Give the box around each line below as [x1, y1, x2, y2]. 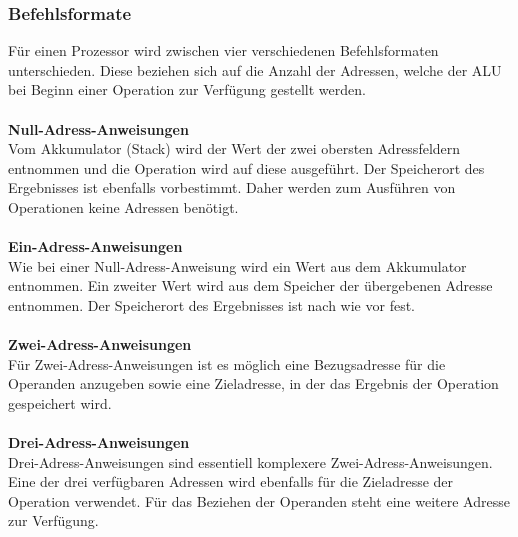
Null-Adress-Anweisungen [8, 118, 189, 139]
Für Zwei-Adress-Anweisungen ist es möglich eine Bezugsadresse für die [8, 353, 446, 374]
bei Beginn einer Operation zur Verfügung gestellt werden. [8, 79, 366, 100]
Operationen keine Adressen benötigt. [8, 196, 239, 217]
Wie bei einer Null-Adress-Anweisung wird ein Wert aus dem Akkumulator [8, 255, 467, 276]
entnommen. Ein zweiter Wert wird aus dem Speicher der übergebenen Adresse [8, 275, 493, 296]
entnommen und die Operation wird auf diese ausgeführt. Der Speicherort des [8, 157, 485, 178]
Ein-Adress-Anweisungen [8, 236, 183, 257]
